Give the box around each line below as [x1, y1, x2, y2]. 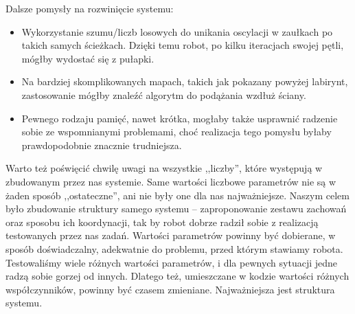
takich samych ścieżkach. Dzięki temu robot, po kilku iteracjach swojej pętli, [21, 38, 344, 52]
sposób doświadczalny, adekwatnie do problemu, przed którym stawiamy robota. [5, 241, 343, 256]
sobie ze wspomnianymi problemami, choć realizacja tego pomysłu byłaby [21, 124, 332, 139]
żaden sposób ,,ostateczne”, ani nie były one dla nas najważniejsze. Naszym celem [5, 188, 350, 202]
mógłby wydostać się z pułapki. [21, 51, 154, 65]
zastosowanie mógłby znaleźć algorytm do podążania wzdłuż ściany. [21, 87, 306, 102]
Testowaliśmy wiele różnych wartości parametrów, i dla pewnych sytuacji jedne [5, 255, 338, 269]
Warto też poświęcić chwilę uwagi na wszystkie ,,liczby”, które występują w [5, 161, 323, 175]
